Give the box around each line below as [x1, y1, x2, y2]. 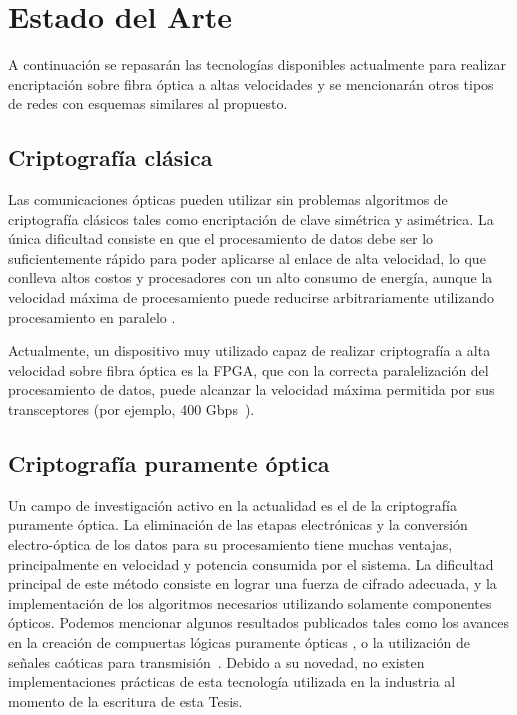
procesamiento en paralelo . [8, 306, 176, 327]
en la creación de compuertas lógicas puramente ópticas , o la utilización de [8, 632, 470, 652]
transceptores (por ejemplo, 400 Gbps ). [8, 399, 255, 420]
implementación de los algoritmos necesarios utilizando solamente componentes [8, 592, 492, 613]
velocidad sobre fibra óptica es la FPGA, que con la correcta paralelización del [8, 359, 489, 380]
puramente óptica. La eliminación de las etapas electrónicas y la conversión [8, 514, 468, 535]
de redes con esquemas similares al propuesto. [8, 93, 288, 114]
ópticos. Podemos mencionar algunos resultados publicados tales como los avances [8, 612, 510, 633]
